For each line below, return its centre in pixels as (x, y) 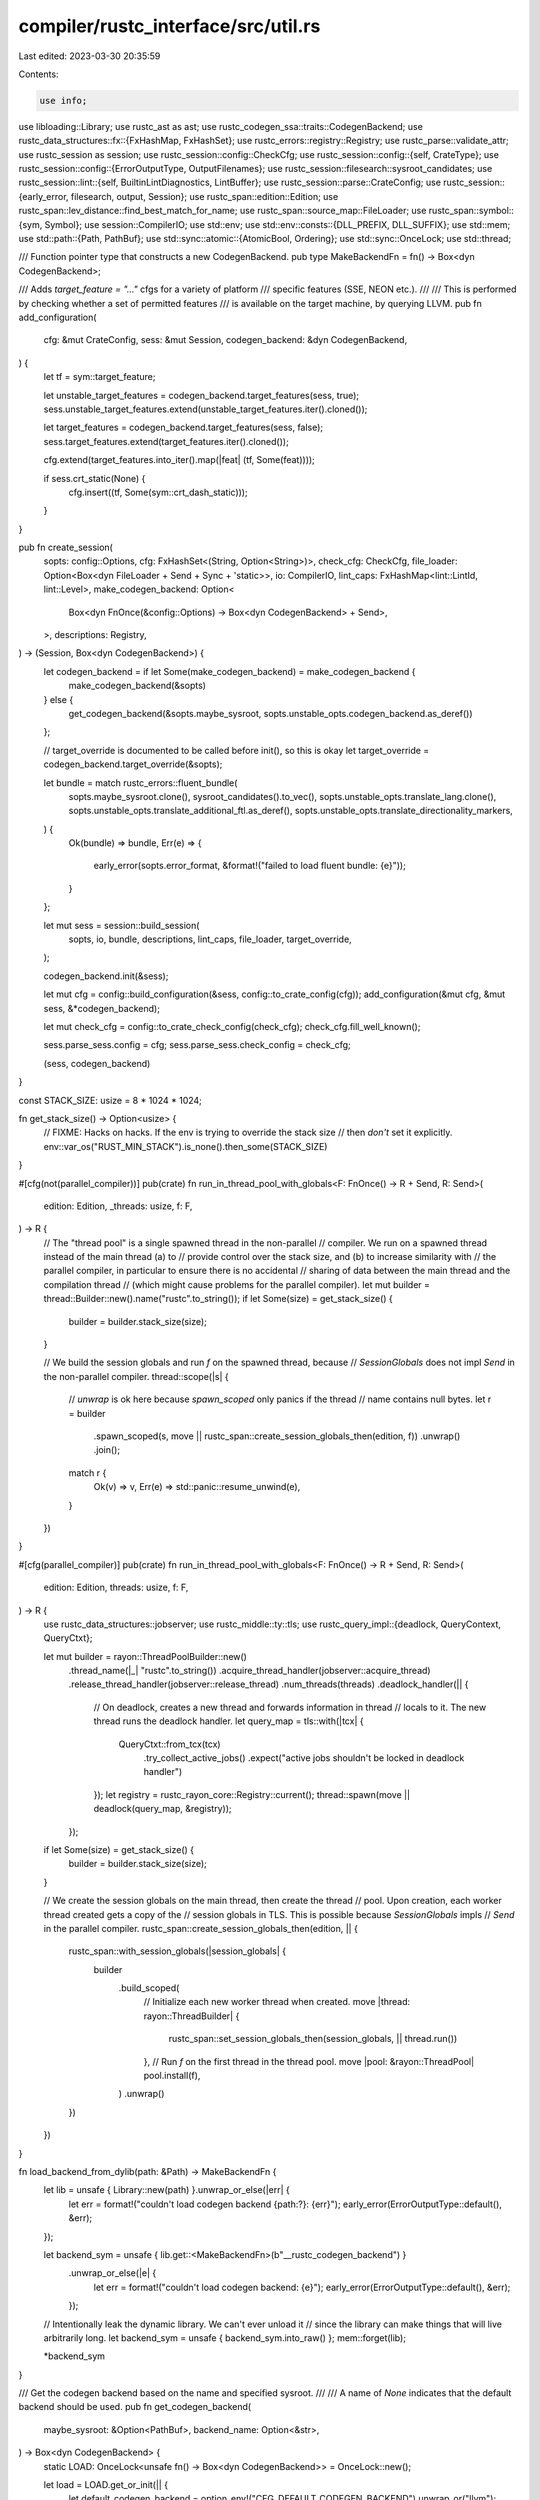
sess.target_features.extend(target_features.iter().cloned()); (166, 441)
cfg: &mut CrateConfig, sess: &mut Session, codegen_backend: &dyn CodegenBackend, (225, 340)
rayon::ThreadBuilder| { (191, 2016)
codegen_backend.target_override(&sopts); (133, 764)
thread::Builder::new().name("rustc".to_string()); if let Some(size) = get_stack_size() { (218, 1299)
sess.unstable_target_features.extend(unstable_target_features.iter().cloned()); (205, 409)
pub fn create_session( (66, 547)
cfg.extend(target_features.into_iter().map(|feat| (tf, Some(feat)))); (179, 460)
